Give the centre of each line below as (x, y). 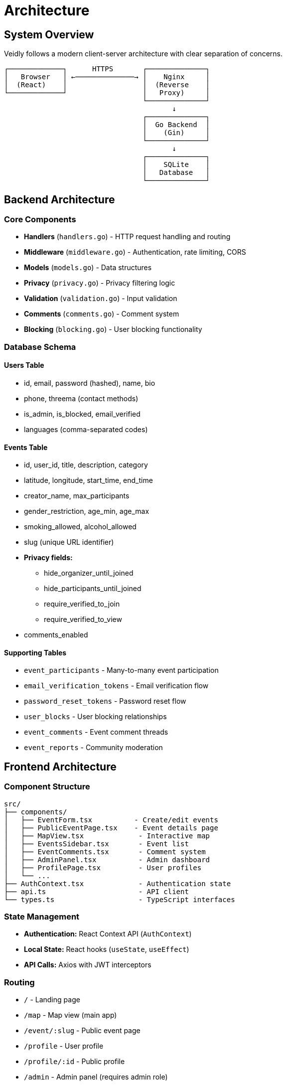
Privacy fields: (48, 558)
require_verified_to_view (83, 620)
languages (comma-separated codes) (86, 429)
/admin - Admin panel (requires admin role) (96, 1077)
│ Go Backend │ (176, 125)
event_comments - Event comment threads (96, 732)
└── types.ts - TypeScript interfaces (120, 899)
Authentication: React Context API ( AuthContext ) (108, 934)
